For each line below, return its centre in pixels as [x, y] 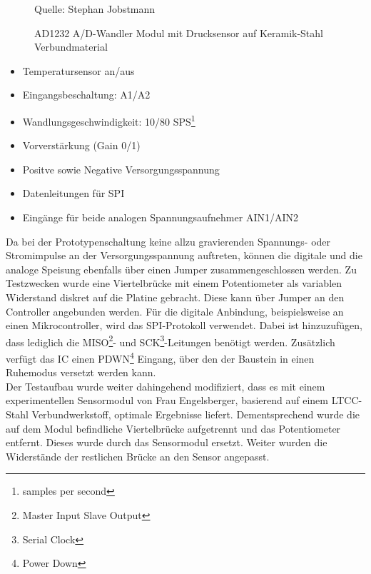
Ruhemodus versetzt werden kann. [81, 372]
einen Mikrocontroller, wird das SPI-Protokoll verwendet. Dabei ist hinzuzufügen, [184, 325]
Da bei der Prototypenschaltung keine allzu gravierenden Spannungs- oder [168, 241]
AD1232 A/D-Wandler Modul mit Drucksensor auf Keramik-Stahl [179, 32]
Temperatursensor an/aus [78, 70]
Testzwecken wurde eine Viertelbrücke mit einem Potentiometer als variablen [174, 283]
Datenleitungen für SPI [73, 193]
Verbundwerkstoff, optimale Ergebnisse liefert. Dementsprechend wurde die [196, 414]
